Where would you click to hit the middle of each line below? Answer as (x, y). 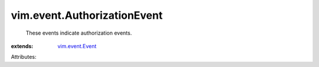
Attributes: (24, 57)
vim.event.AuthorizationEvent (87, 15)
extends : (22, 46)
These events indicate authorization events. (79, 33)
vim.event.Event (77, 46)
